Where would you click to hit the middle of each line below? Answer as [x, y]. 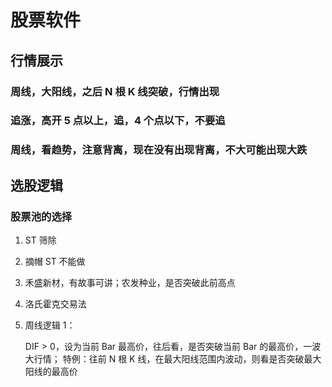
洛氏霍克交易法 [55, 304]
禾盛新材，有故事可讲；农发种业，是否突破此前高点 [130, 283]
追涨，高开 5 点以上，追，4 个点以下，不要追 [118, 121]
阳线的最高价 [51, 372]
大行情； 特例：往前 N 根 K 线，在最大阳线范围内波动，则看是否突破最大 [173, 359]
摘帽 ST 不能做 [55, 262]
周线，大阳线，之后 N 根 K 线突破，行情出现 [115, 91]
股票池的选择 [41, 216]
